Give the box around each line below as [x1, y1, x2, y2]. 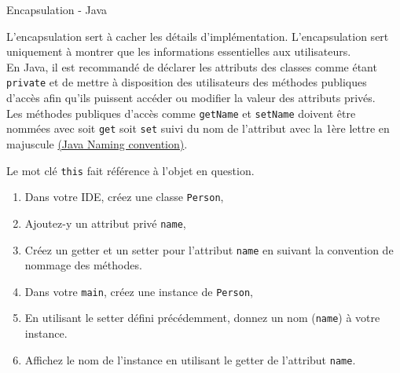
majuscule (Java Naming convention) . [6, 135, 188, 152]
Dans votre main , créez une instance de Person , [24, 283, 253, 299]
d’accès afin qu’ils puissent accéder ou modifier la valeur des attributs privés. [6, 90, 376, 106]
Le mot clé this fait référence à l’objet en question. [6, 162, 255, 178]
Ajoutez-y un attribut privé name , [24, 214, 186, 231]
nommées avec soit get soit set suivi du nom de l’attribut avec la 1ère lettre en [6, 120, 390, 137]
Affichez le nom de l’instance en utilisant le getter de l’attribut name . [24, 351, 356, 368]
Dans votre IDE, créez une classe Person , [24, 188, 224, 205]
